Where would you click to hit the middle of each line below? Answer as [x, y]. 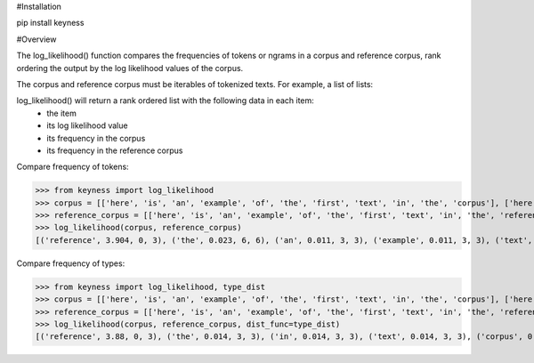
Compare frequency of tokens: [73, 167]
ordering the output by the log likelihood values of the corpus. [130, 68]
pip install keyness [50, 23]
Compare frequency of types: [71, 263]
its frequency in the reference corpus [115, 150]
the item [62, 113]
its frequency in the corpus [96, 138]
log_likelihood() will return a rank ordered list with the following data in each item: [166, 101]
